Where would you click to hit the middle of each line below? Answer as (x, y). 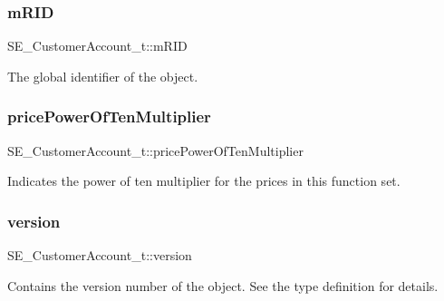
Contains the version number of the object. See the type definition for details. (223, 285)
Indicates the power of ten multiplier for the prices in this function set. (204, 181)
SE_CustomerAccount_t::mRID (97, 46)
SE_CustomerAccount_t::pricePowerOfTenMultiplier (155, 150)
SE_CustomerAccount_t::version (100, 255)
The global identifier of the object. (103, 76)
